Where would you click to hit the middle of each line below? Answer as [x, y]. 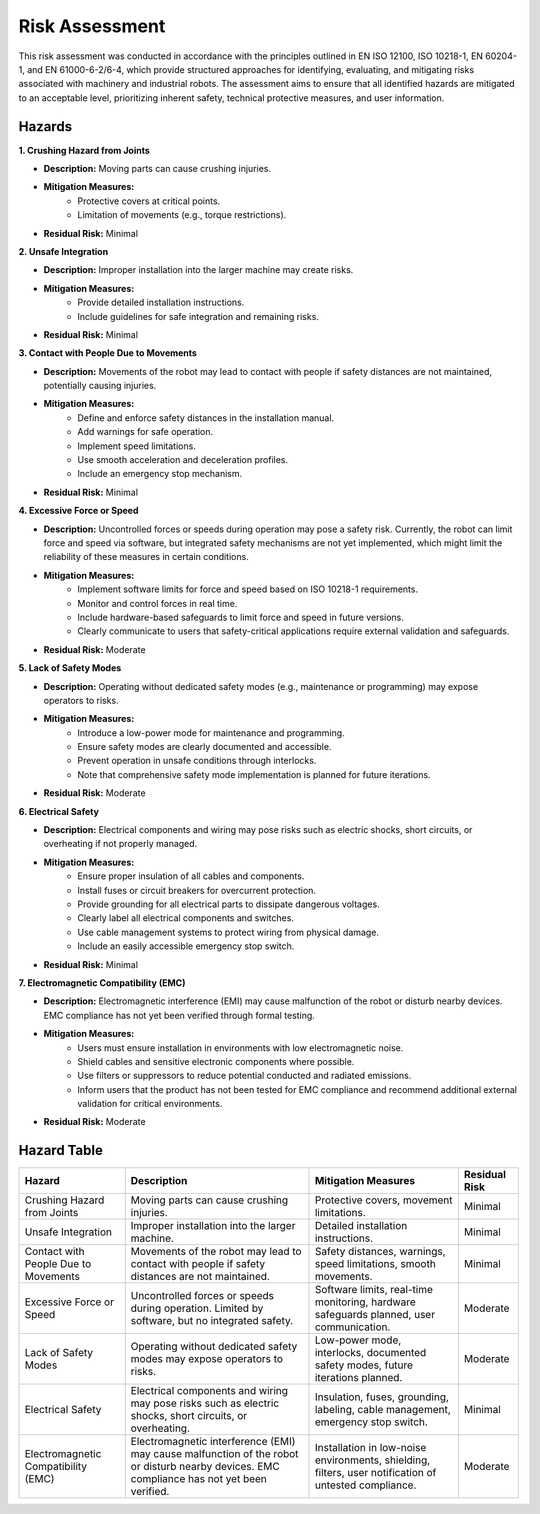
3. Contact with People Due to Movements [107, 353]
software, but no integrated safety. [212, 1321]
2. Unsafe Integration [63, 251]
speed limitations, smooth [375, 1264]
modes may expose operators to [207, 1359]
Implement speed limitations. [137, 446]
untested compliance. [365, 1485]
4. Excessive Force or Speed [78, 511]
